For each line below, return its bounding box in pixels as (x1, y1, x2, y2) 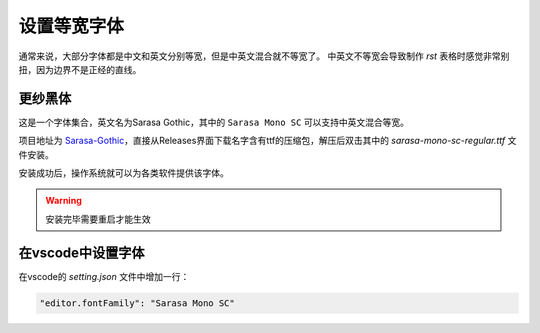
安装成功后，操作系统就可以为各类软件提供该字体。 (18, 167, 229, 179)
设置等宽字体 (18, 15, 125, 37)
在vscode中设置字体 (18, 244, 145, 261)
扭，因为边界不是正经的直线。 (18, 63, 142, 75)
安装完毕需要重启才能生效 (45, 213, 151, 225)
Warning (45, 195, 82, 207)
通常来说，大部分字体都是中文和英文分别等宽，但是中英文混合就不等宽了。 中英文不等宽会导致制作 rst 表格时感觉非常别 (18, 50, 510, 62)
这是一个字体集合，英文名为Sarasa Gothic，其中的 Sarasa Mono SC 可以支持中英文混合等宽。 (18, 116, 410, 128)
